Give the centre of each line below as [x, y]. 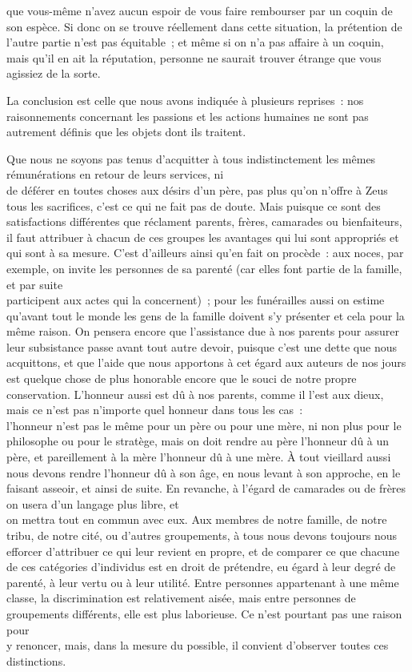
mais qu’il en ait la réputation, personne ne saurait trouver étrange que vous [194, 57]
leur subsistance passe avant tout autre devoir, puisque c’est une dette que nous [202, 346]
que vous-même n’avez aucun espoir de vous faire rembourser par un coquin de [200, 10]
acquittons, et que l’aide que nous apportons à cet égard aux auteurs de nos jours [206, 362]
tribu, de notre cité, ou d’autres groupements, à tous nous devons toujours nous [202, 535]
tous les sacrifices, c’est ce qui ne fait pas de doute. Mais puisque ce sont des [194, 205]
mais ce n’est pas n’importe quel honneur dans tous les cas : [155, 410]
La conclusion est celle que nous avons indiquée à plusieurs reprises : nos [185, 100]
